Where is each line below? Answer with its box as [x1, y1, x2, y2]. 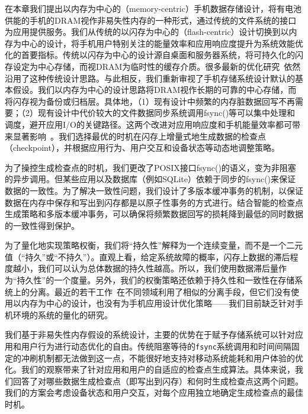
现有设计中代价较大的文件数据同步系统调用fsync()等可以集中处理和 [37, 106, 296, 119]
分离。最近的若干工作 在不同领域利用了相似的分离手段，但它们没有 [29, 285, 291, 297]
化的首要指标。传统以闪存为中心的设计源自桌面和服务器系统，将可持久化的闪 [5, 48, 303, 61]
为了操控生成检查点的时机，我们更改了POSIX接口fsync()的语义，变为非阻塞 [5, 161, 296, 173]
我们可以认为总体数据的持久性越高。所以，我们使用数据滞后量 [37, 262, 278, 274]
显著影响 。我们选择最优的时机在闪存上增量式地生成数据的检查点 [12, 130, 266, 142]
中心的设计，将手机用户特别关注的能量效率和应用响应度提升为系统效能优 [21, 37, 303, 49]
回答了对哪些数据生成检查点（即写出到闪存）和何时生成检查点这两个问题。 [12, 374, 303, 387]
